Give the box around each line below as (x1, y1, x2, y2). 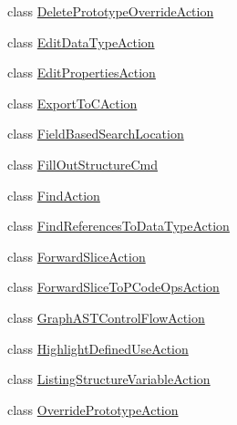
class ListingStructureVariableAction (7, 369, 211, 389)
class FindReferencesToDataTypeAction (7, 216, 230, 235)
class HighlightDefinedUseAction (7, 338, 189, 358)
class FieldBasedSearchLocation (7, 124, 184, 143)
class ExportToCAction (7, 93, 138, 112)
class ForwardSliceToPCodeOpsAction (7, 277, 220, 296)
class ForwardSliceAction (7, 246, 146, 265)
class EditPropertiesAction (7, 63, 156, 82)
